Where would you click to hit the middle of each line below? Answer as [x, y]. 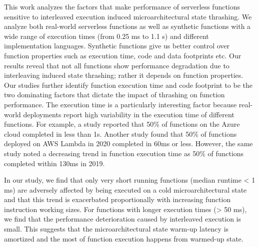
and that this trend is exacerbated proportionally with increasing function [117, 199]
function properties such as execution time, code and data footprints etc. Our [123, 55]
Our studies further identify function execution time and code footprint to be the [128, 85]
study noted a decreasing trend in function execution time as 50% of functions [124, 153]
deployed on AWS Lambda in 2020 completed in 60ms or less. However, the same [128, 143]
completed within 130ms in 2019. [54, 163]
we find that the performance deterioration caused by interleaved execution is [123, 219]
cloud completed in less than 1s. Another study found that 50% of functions [120, 133]
